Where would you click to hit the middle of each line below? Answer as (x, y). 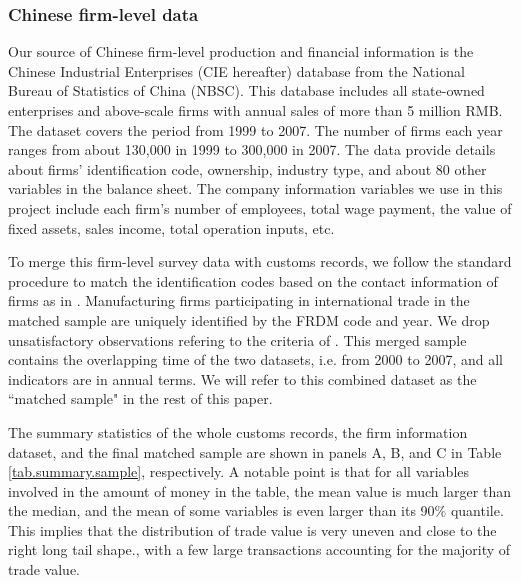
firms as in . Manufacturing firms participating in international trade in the (239, 300)
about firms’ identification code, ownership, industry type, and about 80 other (247, 168)
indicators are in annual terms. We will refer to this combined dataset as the (242, 378)
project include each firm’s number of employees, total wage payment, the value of (260, 207)
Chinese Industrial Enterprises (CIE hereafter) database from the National (236, 70)
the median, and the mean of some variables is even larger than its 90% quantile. (256, 510)
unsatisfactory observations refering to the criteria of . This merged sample (237, 339)
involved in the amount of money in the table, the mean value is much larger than (259, 490)
